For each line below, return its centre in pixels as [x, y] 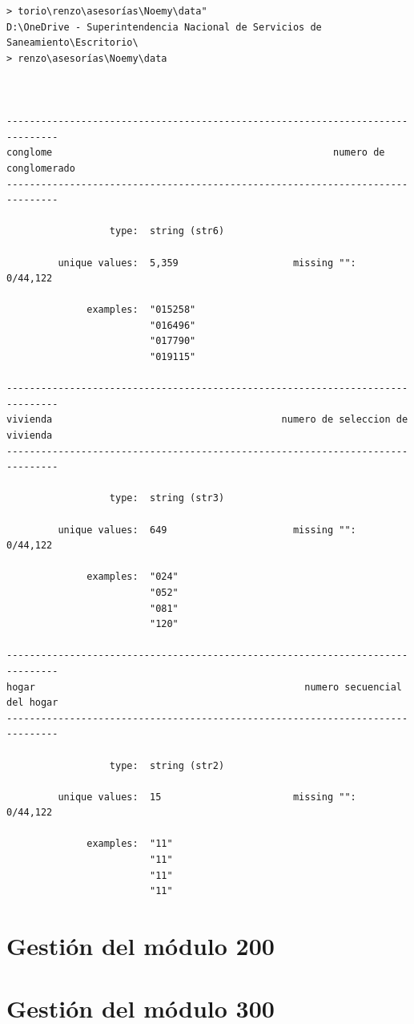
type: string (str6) [167, 231]
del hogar [32, 703]
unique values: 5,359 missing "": [207, 263]
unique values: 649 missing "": [207, 530]
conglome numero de [196, 153]
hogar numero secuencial [204, 687]
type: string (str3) [167, 498]
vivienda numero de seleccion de [207, 420]
